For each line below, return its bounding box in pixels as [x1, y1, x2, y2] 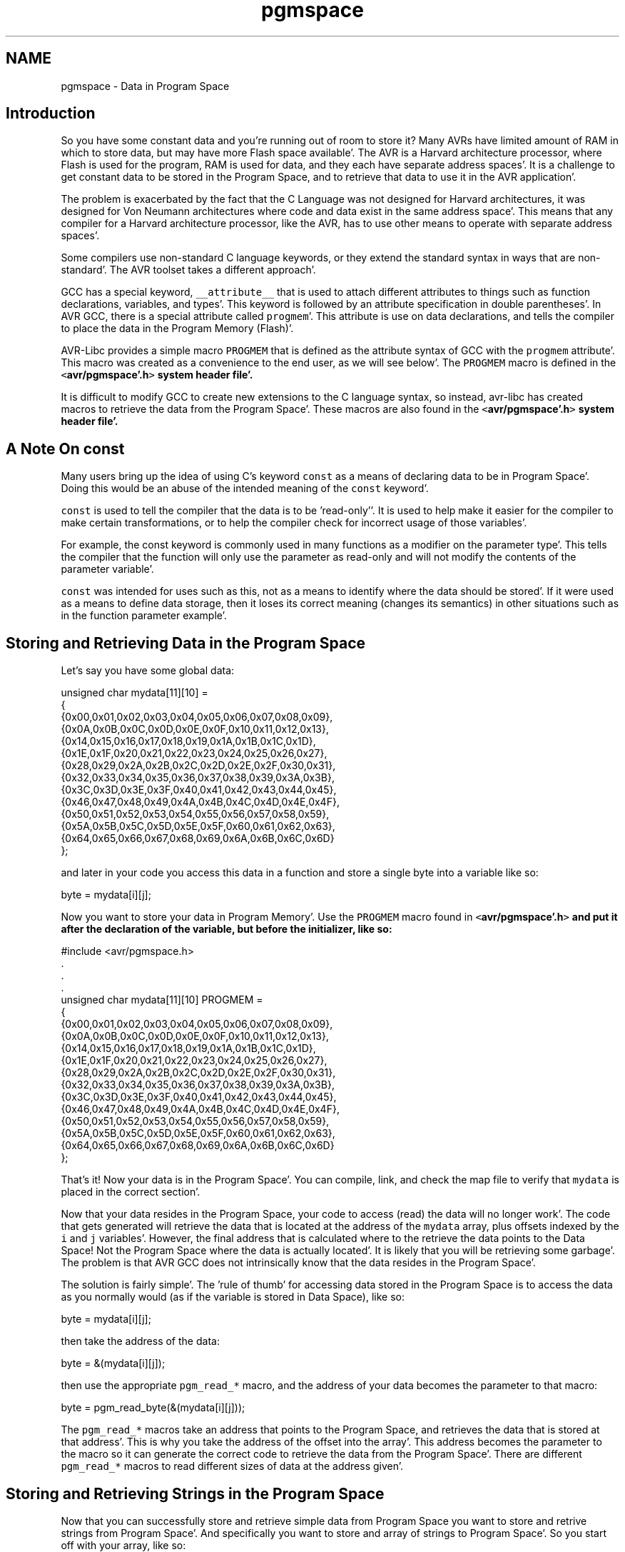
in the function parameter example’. [61, 609, 227, 622]
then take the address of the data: [61, 1335, 220, 1348]
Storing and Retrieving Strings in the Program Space [6, 1484, 385, 1503]
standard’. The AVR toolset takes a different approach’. [61, 264, 316, 276]
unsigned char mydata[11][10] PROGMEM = [61, 993, 263, 1006]
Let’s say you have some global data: [61, 664, 235, 677]
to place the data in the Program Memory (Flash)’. [61, 322, 294, 335]
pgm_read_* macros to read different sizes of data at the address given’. [61, 1460, 403, 1473]
